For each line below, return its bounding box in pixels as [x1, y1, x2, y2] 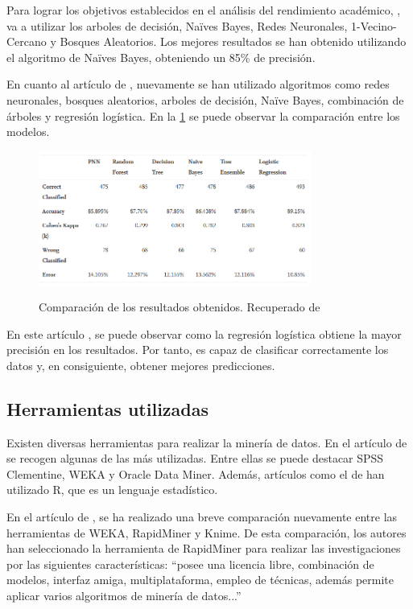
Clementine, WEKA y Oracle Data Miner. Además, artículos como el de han [6, 465, 385, 482]
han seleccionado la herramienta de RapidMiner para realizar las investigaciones [6, 540, 401, 557]
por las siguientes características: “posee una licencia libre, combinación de [6, 555, 374, 572]
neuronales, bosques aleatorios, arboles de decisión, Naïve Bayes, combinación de [6, 91, 404, 108]
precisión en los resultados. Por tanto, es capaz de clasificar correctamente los [6, 341, 389, 358]
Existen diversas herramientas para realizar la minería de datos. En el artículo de [6, 434, 407, 451]
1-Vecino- [350, 17, 397, 34]
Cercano [6, 33, 47, 50]
